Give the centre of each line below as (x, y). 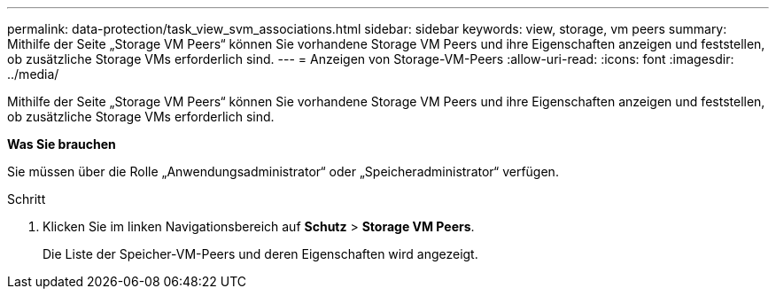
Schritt (27, 199)
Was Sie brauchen (62, 144)
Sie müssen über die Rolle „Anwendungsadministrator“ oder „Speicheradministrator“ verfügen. (283, 171)
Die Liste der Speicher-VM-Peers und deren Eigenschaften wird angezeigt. (260, 254)
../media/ (33, 74)
